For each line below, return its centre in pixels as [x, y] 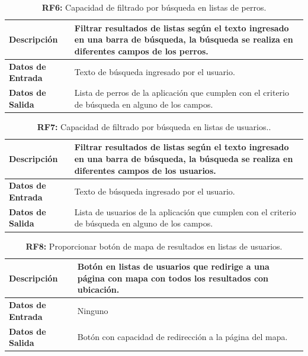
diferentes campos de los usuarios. [145, 170]
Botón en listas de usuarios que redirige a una [173, 266]
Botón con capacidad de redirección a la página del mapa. [182, 337]
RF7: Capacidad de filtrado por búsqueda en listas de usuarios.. [154, 126]
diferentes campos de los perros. [141, 51]
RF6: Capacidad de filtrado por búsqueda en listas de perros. [154, 7]
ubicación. [98, 289]
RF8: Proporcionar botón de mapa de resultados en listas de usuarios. [154, 246]
